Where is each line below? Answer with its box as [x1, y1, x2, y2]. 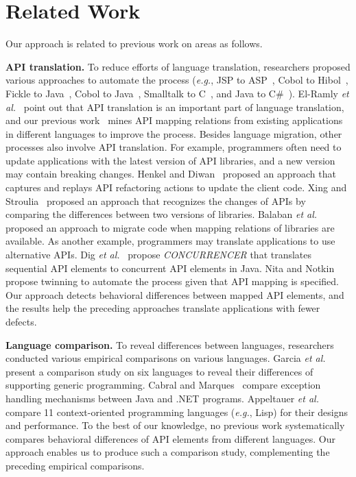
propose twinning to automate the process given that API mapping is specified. [5, 274, 339, 289]
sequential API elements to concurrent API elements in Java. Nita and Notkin [5, 260, 335, 275]
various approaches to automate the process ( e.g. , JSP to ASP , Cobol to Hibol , [5, 73, 348, 87]
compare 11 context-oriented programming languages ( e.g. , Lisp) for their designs [5, 404, 348, 419]
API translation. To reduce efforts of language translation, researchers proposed [5, 59, 351, 73]
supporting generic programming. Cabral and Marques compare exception [5, 378, 321, 392]
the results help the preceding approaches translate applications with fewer [5, 301, 320, 315]
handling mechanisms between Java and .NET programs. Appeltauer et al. [5, 391, 319, 405]
